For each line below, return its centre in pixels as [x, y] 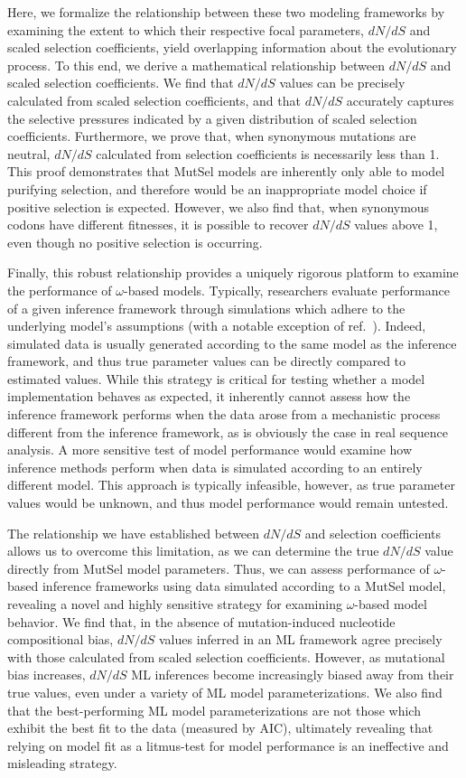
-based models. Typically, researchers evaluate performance [286, 290]
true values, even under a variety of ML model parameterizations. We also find [225, 692]
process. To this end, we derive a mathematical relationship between [196, 65]
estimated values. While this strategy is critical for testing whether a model [216, 378]
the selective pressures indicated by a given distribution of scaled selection [212, 118]
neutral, [29, 153]
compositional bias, [61, 639]
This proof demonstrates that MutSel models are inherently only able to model [226, 171]
